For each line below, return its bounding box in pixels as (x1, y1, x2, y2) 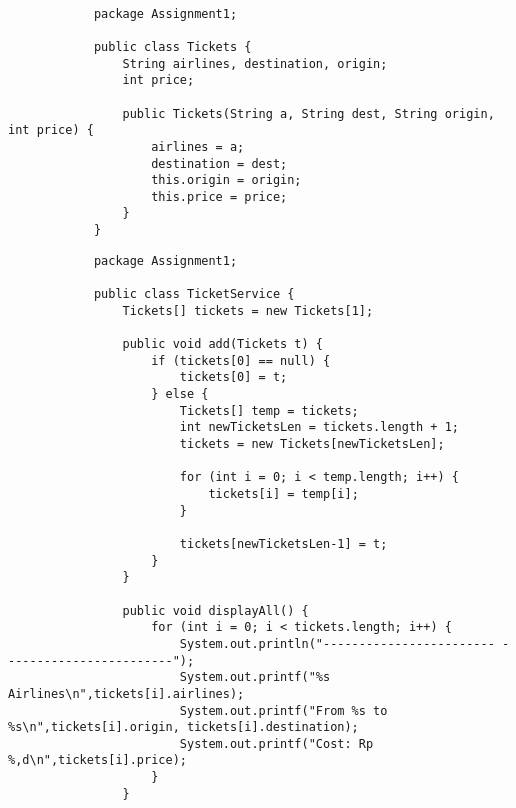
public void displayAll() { (122, 603, 309, 618)
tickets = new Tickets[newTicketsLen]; (179, 437, 445, 451)
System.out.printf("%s (179, 670, 331, 685)
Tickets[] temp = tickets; (179, 403, 359, 418)
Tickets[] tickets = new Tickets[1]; (122, 303, 374, 318)
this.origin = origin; (151, 173, 302, 188)
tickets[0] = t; (179, 370, 288, 385)
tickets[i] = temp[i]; (208, 486, 359, 501)
